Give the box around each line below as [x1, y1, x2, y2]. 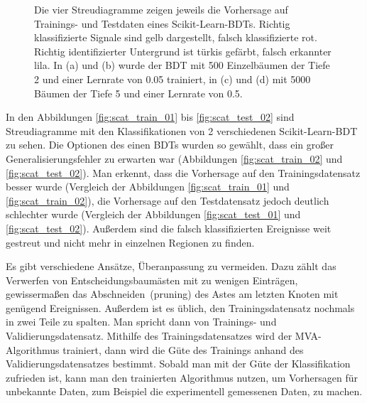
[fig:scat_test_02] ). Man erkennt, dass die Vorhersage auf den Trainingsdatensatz [6, 165, 361, 180]
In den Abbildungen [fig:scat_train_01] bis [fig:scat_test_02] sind [6, 109, 295, 124]
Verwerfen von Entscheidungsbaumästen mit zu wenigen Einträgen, [6, 272, 298, 287]
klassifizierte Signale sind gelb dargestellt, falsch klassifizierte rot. [34, 30, 317, 45]
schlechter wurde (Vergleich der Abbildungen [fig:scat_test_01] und [6, 207, 301, 222]
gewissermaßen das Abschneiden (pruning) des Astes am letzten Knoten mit [6, 286, 339, 301]
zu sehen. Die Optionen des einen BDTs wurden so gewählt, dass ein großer [6, 137, 334, 152]
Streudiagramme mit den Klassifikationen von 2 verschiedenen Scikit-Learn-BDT [6, 123, 358, 138]
